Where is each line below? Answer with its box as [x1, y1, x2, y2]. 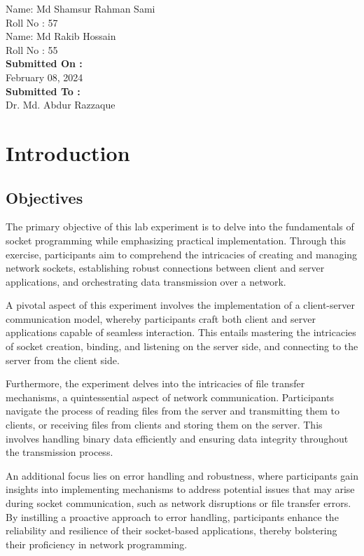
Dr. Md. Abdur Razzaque [6, 97, 115, 112]
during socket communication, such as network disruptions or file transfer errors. [6, 496, 351, 510]
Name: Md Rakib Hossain [6, 29, 116, 43]
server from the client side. [6, 352, 120, 367]
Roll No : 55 [6, 42, 58, 57]
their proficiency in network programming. [6, 536, 188, 551]
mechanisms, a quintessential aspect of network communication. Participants [6, 389, 334, 404]
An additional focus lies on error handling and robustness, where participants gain [6, 468, 358, 482]
